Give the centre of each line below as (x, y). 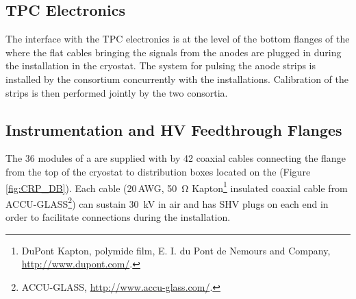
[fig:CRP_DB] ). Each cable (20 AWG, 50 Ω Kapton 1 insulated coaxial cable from (177, 187)
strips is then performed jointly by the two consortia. (117, 92)
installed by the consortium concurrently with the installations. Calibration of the (177, 79)
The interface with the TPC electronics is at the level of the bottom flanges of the (178, 39)
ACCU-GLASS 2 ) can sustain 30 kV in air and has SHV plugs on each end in (167, 202)
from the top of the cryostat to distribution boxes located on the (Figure (158, 171)
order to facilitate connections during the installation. (118, 217)
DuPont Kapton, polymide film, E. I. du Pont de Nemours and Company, (176, 250)
